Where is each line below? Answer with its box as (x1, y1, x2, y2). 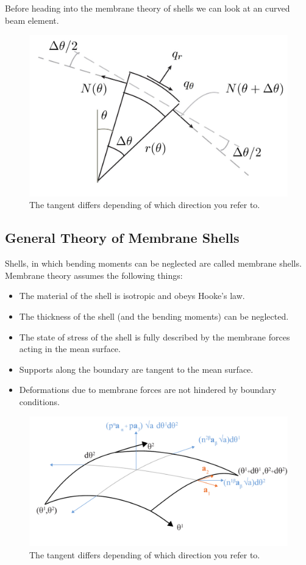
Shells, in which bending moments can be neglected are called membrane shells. (5, 257, 302, 270)
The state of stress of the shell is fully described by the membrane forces (19, 330, 290, 343)
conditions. (19, 395, 60, 408)
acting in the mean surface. (19, 342, 121, 355)
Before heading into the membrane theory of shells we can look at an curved (5, 2, 290, 14)
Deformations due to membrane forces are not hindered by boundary (19, 383, 277, 396)
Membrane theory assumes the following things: (5, 268, 183, 281)
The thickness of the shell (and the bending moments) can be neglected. (19, 309, 289, 322)
